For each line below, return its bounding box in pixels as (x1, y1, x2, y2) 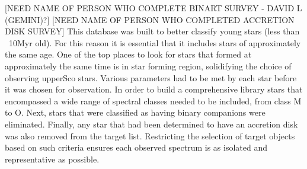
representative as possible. (5, 152, 100, 165)
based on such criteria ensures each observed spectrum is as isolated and (5, 141, 268, 154)
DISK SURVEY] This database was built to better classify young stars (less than (5, 25, 300, 37)
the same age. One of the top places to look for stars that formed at (5, 48, 252, 60)
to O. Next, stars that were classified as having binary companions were (5, 106, 266, 119)
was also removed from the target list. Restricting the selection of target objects (5, 129, 295, 142)
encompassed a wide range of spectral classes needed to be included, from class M (5, 94, 302, 107)
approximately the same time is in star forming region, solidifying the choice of (5, 59, 292, 72)
